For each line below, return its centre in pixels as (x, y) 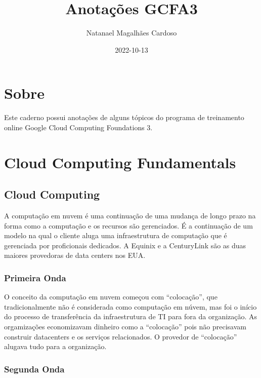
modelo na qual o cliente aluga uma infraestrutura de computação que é (116, 235)
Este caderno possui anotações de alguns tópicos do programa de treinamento (124, 117)
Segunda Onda (34, 369)
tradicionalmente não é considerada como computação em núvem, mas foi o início (130, 306)
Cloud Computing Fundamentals (120, 162)
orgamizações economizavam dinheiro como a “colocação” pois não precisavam (125, 326)
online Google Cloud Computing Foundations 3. (78, 127)
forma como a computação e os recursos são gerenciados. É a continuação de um (128, 225)
